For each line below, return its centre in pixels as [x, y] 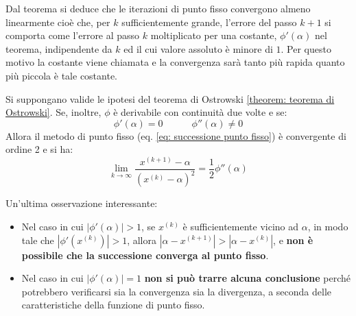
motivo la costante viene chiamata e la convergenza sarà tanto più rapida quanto [175, 62]
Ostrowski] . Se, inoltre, [54, 112]
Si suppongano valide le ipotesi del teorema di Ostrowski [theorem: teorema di [170, 98]
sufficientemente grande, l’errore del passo [209, 22]
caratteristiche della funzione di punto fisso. [113, 305]
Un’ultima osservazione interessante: [82, 203]
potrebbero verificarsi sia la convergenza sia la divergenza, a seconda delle [177, 291]
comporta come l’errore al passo [73, 35]
